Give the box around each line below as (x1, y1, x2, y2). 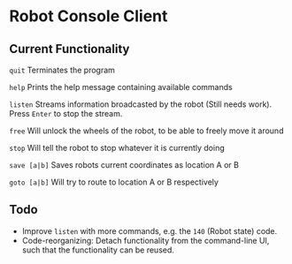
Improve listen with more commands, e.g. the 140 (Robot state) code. (21, 225, 278, 236)
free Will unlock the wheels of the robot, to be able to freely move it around (9, 125, 284, 136)
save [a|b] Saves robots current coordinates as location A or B (9, 160, 239, 170)
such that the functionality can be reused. (21, 245, 175, 255)
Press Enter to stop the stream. (9, 109, 123, 118)
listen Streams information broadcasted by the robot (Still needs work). (9, 99, 273, 109)
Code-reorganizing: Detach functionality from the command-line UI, (21, 235, 270, 245)
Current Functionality (9, 41, 130, 57)
